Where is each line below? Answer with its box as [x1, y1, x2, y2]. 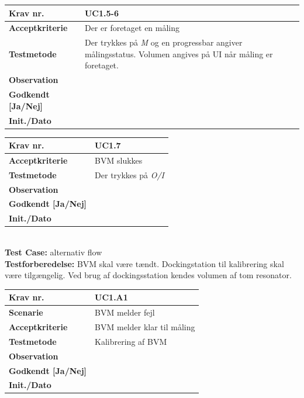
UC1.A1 [95, 291, 128, 303]
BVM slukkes [95, 154, 143, 166]
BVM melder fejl [95, 306, 155, 319]
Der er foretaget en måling [84, 22, 180, 34]
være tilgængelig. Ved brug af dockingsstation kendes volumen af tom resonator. [5, 269, 292, 281]
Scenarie [9, 306, 43, 319]
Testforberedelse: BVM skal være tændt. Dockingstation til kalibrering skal [5, 257, 284, 269]
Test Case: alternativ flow [5, 246, 102, 258]
